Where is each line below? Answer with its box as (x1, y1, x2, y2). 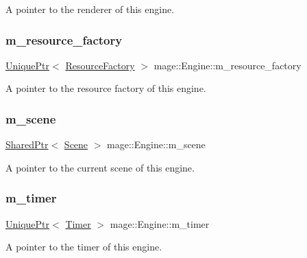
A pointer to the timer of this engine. (5, 239, 162, 254)
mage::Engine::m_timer (110, 216, 210, 231)
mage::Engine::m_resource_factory (153, 58, 302, 72)
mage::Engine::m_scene (107, 137, 206, 152)
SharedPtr (5, 137, 49, 152)
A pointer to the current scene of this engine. (5, 160, 195, 174)
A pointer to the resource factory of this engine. (5, 81, 206, 95)
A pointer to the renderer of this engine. (5, 2, 175, 16)
